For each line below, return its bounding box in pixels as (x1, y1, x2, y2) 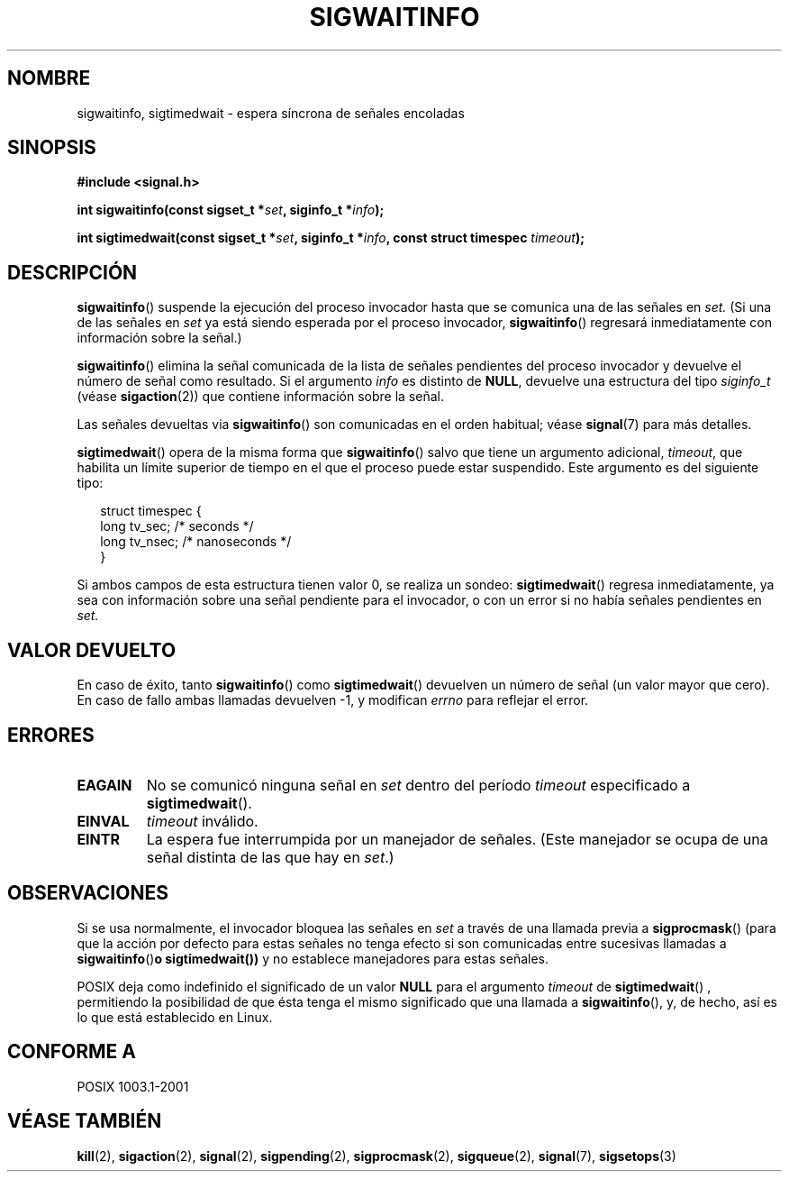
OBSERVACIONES (7, 882, 168, 905)
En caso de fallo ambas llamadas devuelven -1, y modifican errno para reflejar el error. (77, 692, 589, 708)
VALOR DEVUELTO (7, 638, 177, 662)
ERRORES (7, 723, 95, 746)
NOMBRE (7, 67, 91, 90)
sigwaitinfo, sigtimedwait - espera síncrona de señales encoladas (77, 105, 465, 121)
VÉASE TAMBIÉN (7, 1110, 162, 1133)
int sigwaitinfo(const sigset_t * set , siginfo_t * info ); (77, 202, 385, 218)
